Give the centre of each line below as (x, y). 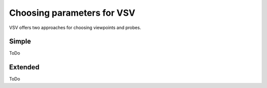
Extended (24, 67)
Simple (20, 42)
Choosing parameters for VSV (72, 13)
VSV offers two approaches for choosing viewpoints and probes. (75, 28)
